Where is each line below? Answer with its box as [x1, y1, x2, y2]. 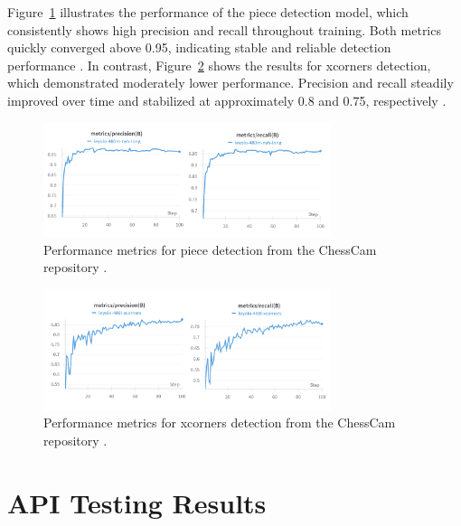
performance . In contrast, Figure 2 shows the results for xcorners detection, [7, 55, 431, 74]
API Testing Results [7, 484, 267, 521]
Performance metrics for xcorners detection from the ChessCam [43, 413, 396, 432]
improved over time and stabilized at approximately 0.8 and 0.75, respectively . [7, 90, 447, 109]
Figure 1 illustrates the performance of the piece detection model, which [7, 3, 409, 21]
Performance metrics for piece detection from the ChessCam [43, 240, 377, 258]
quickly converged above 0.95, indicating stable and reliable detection [7, 38, 391, 57]
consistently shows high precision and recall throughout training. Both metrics [7, 20, 441, 39]
